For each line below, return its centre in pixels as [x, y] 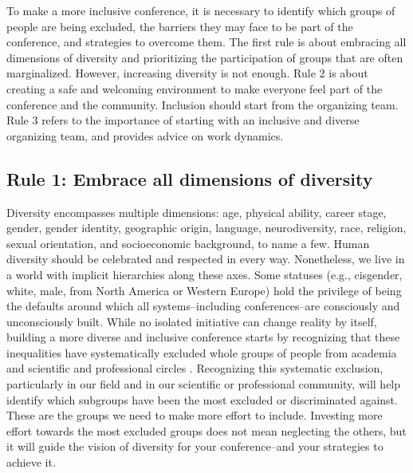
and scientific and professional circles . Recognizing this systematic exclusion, [195, 368]
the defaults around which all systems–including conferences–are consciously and [203, 306]
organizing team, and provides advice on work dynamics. [145, 135]
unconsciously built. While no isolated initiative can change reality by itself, [192, 321]
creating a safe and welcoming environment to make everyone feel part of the [195, 88]
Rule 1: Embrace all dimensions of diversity [190, 178]
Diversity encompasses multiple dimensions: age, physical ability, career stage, [197, 212]
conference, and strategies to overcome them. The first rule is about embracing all [206, 42]
